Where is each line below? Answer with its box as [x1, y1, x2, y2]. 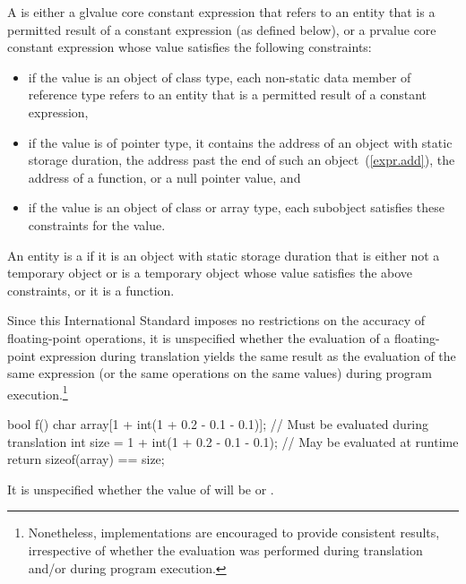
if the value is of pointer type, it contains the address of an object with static [28, 133, 453, 151]
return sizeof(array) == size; [7, 450, 165, 468]
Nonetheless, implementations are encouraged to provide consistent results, [28, 523, 440, 542]
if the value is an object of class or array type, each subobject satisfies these [28, 198, 445, 217]
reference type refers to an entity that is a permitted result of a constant [28, 85, 427, 104]
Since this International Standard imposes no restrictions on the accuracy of [7, 311, 426, 330]
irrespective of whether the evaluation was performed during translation [28, 540, 423, 559]
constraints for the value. [28, 215, 166, 234]
